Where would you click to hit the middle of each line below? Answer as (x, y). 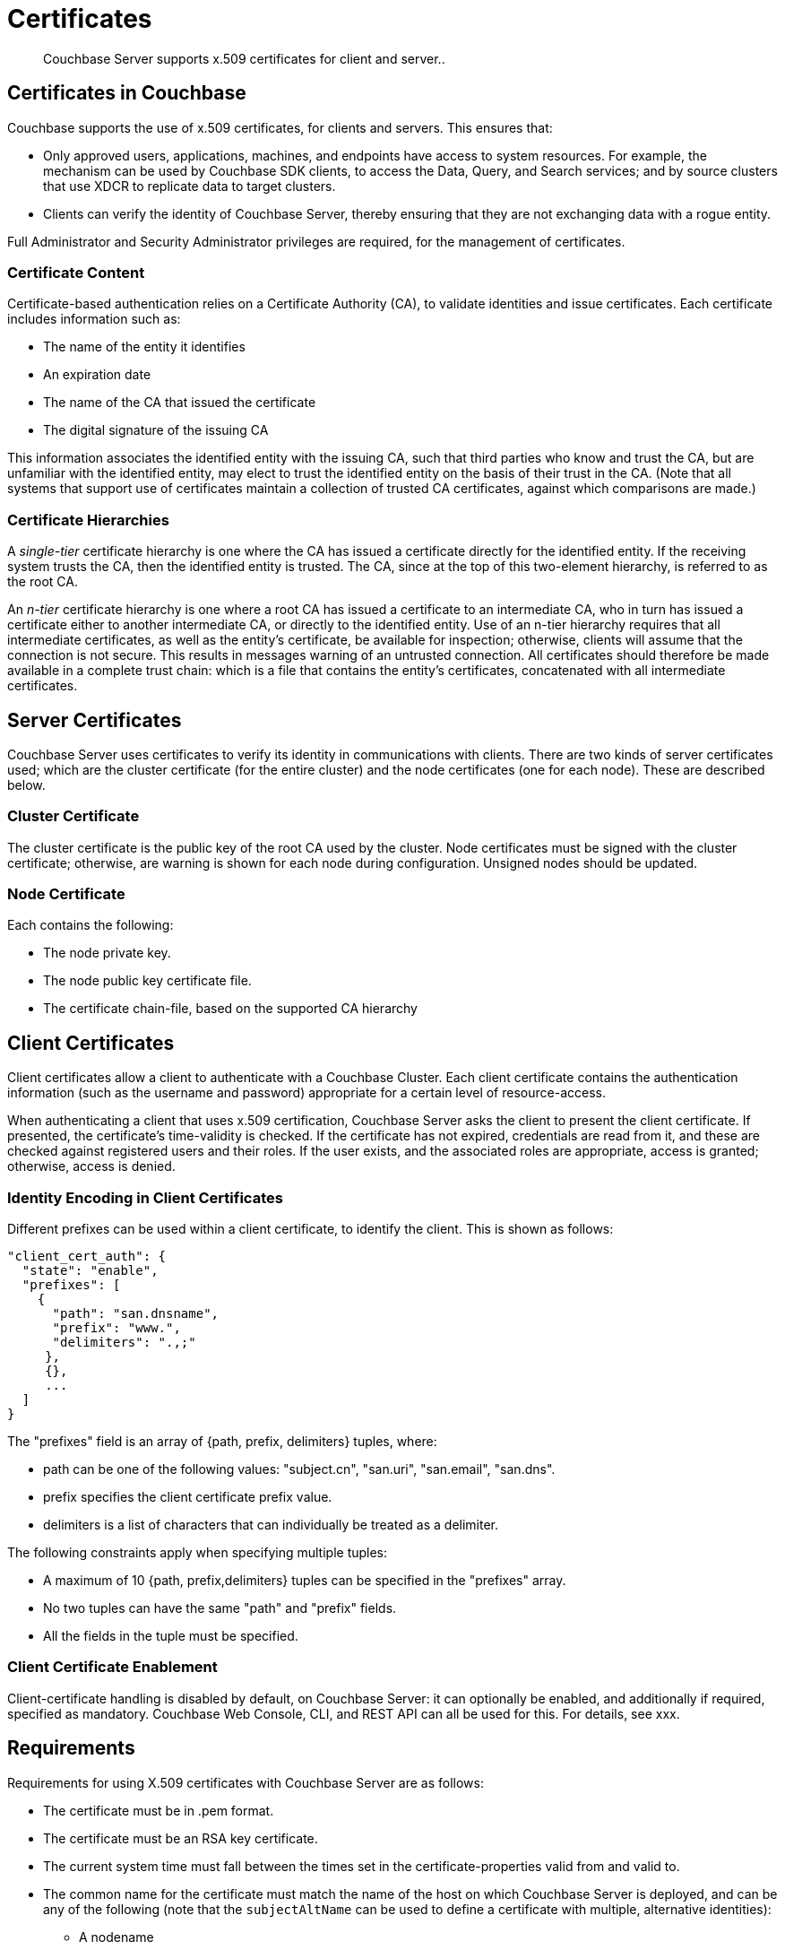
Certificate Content (76, 272)
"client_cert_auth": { (87, 1257)
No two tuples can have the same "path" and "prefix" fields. (220, 1608)
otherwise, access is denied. (91, 1166)
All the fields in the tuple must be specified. (171, 1636)
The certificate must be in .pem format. (159, 1810)
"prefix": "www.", (116, 1328)
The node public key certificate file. (147, 981)
